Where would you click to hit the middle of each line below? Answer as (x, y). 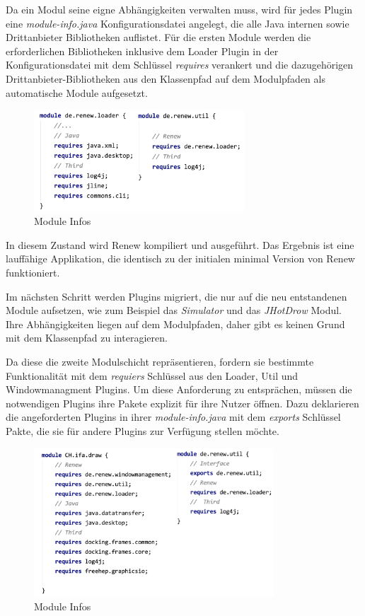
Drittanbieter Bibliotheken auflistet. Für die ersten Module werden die (158, 37)
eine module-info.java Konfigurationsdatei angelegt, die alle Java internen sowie (178, 23)
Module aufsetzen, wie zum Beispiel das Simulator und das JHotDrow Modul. (174, 310)
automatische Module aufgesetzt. (77, 92)
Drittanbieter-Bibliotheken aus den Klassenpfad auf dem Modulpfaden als (166, 78)
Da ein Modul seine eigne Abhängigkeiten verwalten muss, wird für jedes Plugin (179, 9)
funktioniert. (33, 272)
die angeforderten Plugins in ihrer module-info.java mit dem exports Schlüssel (173, 417)
